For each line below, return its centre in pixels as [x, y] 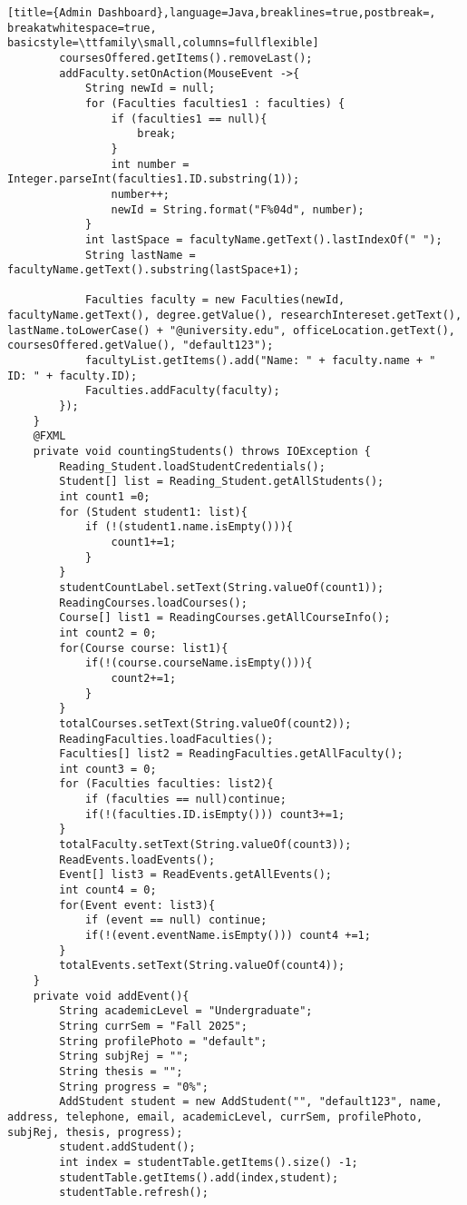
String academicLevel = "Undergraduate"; [186, 1011]
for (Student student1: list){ [153, 512]
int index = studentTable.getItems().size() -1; [209, 1162]
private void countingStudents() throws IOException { [202, 452]
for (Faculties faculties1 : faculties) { [215, 103]
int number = [150, 164]
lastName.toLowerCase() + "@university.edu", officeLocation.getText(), [231, 330]
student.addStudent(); [127, 1147]
